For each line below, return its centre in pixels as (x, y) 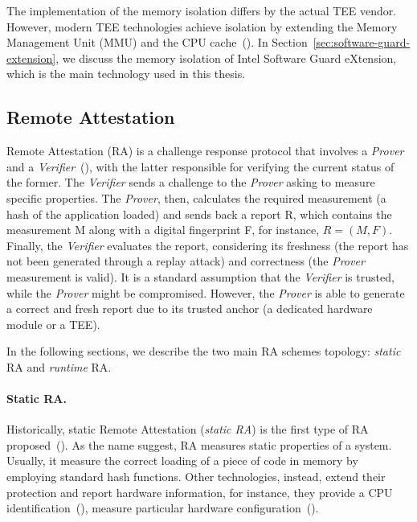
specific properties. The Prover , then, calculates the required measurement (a (196, 197)
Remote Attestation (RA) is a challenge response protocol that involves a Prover (205, 151)
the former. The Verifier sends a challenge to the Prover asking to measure (191, 182)
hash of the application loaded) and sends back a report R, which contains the (199, 214)
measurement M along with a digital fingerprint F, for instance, (163, 230)
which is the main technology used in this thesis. (126, 74)
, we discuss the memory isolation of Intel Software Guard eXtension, (226, 58)
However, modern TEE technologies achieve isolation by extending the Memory (202, 26)
